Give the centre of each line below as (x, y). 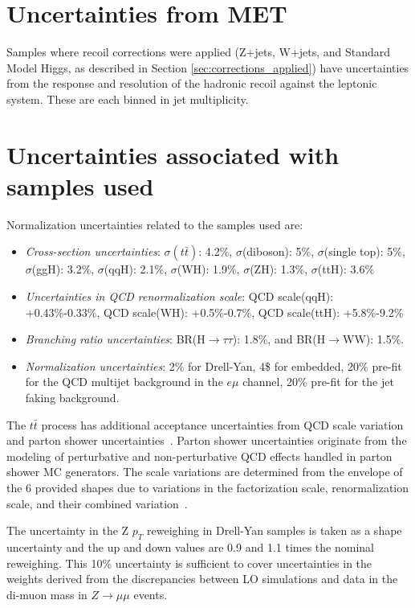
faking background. (72, 397)
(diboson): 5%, (278, 251)
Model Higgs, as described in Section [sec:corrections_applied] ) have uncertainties (208, 67)
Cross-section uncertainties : (93, 251)
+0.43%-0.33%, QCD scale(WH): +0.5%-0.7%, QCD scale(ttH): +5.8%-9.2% (214, 312)
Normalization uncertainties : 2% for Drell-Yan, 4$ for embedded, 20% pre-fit (214, 366)
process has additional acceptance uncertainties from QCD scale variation (222, 424)
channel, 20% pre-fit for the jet (318, 382)
